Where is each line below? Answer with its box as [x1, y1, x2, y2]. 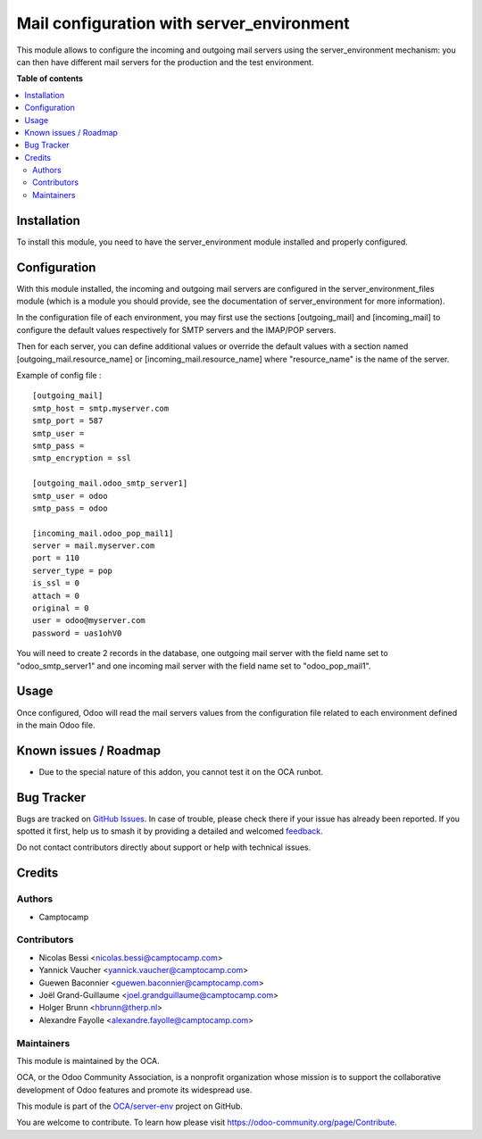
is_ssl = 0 [32, 578, 80, 588]
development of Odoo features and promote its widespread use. [16, 1085, 253, 1095]
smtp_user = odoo [32, 491, 108, 501]
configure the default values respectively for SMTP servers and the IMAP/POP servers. [16, 324, 337, 335]
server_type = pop [32, 565, 113, 576]
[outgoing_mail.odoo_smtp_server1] [32, 478, 188, 488]
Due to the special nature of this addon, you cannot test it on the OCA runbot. [38, 766, 324, 777]
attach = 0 [32, 590, 80, 601]
